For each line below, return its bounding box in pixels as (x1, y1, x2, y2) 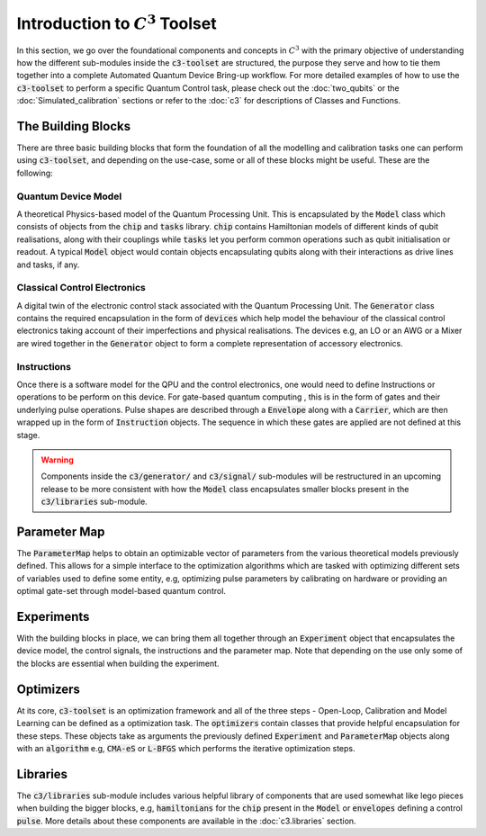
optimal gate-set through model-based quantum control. (16, 586, 227, 597)
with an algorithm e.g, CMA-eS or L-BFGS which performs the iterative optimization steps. (16, 742, 355, 753)
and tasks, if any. (16, 259, 80, 270)
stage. (16, 429, 40, 440)
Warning (40, 454, 74, 465)
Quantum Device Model (16, 190, 122, 202)
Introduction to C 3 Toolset (16, 11, 217, 33)
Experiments (16, 608, 90, 625)
